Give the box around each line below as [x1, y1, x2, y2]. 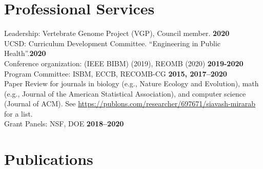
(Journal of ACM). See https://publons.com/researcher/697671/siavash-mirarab [4, 98, 256, 109]
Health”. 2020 [4, 48, 46, 59]
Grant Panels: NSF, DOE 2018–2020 [4, 118, 124, 129]
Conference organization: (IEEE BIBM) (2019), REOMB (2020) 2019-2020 [4, 58, 244, 68]
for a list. [4, 108, 33, 119]
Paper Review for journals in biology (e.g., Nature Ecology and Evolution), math [4, 78, 259, 89]
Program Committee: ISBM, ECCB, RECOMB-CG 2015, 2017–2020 [4, 68, 227, 79]
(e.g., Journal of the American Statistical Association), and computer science [4, 88, 246, 99]
